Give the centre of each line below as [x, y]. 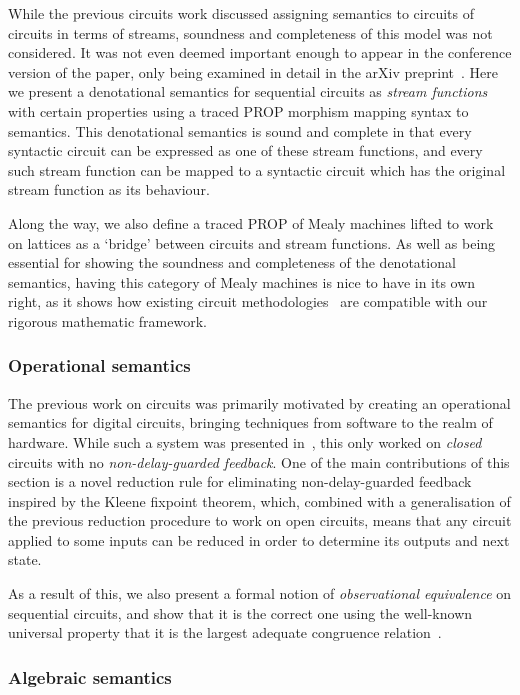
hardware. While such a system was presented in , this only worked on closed [245, 441]
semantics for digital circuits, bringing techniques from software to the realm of [250, 422]
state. [25, 559]
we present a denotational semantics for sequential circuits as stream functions [248, 91]
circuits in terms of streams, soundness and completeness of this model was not [250, 32]
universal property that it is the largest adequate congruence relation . [225, 632]
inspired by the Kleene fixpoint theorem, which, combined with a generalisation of [259, 500]
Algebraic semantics [90, 676]
